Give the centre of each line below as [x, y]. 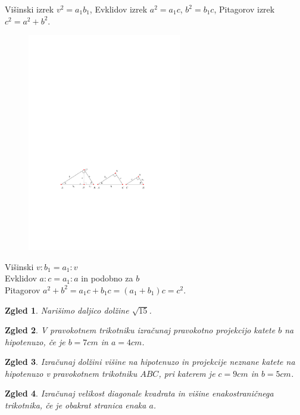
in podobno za [107, 278]
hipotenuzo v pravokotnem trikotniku [71, 373]
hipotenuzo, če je [35, 341]
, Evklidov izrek [118, 9]
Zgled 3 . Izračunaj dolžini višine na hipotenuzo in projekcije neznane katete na [150, 362]
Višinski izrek [29, 9]
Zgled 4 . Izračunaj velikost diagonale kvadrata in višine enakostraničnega [139, 393]
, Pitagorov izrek [244, 9]
